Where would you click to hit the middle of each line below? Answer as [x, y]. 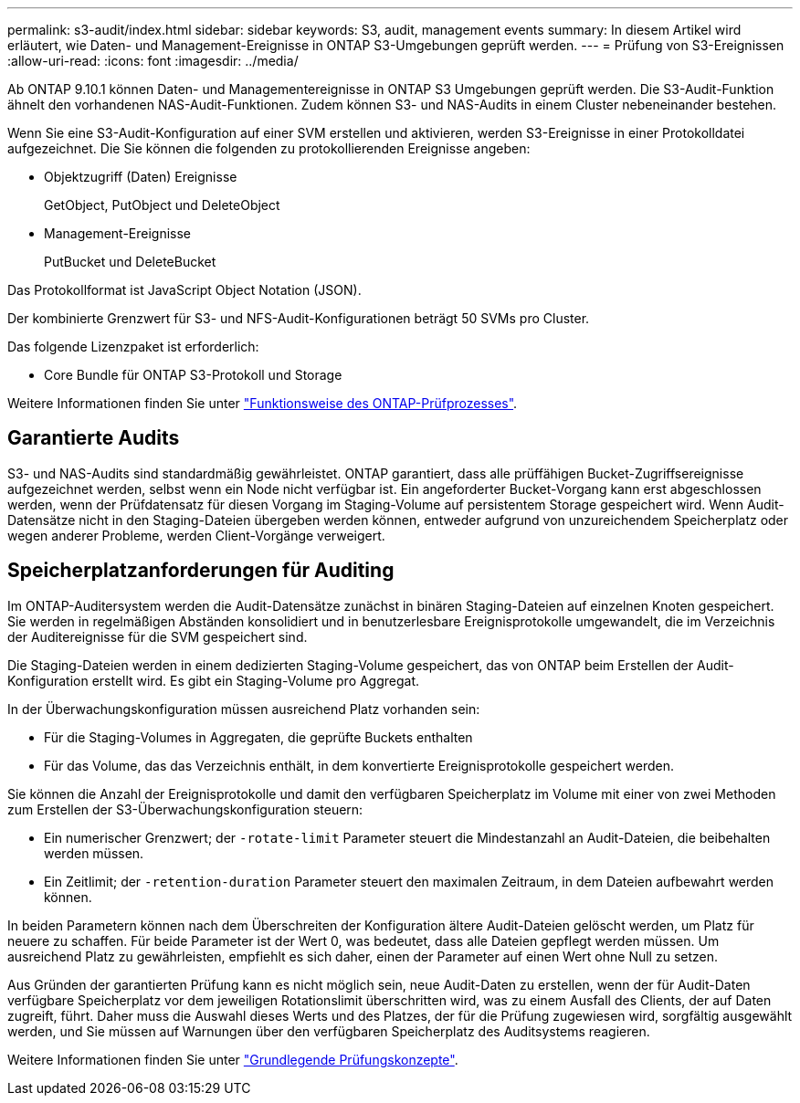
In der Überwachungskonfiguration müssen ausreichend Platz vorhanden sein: [244, 709]
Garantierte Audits [94, 438]
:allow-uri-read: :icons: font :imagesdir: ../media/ [153, 61]
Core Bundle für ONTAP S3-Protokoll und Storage [193, 375]
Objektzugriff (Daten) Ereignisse [141, 177]
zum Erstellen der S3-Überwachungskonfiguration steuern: [185, 809]
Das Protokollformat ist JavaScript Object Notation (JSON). [184, 290]
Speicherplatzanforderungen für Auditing [201, 571]
